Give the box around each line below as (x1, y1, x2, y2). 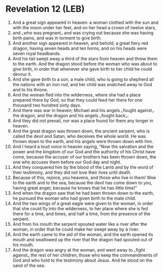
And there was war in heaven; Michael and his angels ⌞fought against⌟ (12, 107, 154, 113)
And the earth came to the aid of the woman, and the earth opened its (12, 231, 153, 237)
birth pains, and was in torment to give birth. (12, 35, 102, 41)
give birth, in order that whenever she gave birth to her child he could (12, 66, 152, 72)
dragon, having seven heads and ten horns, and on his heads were (12, 45, 147, 51)
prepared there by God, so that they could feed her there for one (12, 97, 143, 103)
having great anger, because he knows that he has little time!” (12, 185, 137, 191)
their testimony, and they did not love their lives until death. (12, 169, 132, 175)
